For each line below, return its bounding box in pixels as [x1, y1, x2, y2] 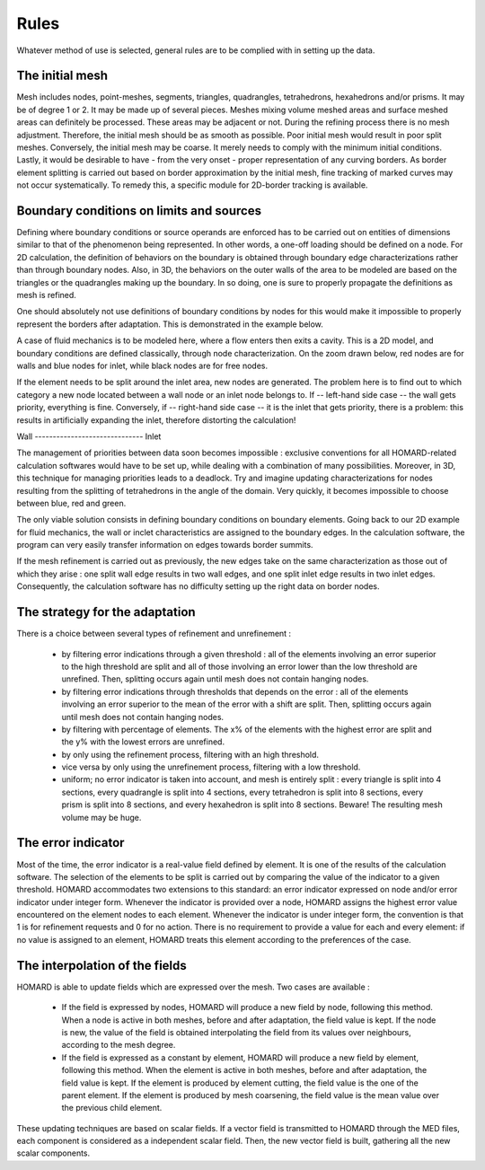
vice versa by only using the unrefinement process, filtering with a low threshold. [61, 761, 361, 772]
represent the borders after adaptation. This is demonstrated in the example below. [16, 319, 323, 330]
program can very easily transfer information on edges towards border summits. [16, 540, 313, 550]
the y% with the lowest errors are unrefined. [61, 736, 225, 747]
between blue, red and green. [16, 497, 127, 508]
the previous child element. [61, 1103, 163, 1113]
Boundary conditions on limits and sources [16, 203, 262, 218]
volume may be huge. [61, 812, 142, 823]
